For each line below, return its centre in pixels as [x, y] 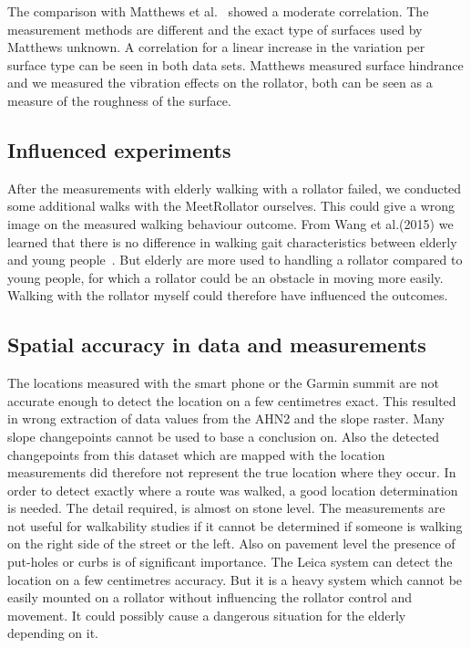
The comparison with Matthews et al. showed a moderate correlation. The [218, 11]
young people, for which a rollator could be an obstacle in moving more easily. [225, 277]
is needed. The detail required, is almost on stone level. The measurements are [226, 508]
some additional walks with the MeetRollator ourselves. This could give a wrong [231, 206]
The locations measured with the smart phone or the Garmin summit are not [223, 383]
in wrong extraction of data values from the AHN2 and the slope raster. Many [226, 418]
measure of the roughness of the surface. [119, 100]
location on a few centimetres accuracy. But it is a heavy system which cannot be [235, 579]
